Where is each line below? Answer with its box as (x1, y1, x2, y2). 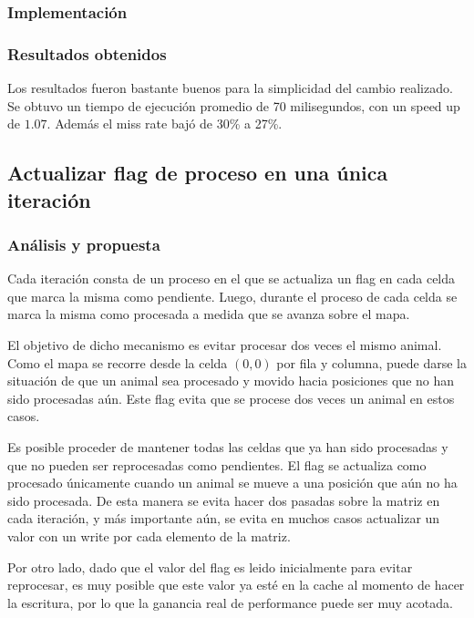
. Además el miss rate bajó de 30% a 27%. (46, 114, 283, 133)
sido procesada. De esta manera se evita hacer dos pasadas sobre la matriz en (7, 490, 440, 510)
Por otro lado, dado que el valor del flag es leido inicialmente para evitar (7, 557, 413, 576)
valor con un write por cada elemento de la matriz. (7, 526, 291, 545)
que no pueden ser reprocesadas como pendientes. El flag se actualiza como (7, 455, 427, 474)
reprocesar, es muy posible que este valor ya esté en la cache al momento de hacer (7, 575, 465, 594)
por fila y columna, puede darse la (276, 353, 467, 372)
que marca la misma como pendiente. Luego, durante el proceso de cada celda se (7, 286, 458, 305)
